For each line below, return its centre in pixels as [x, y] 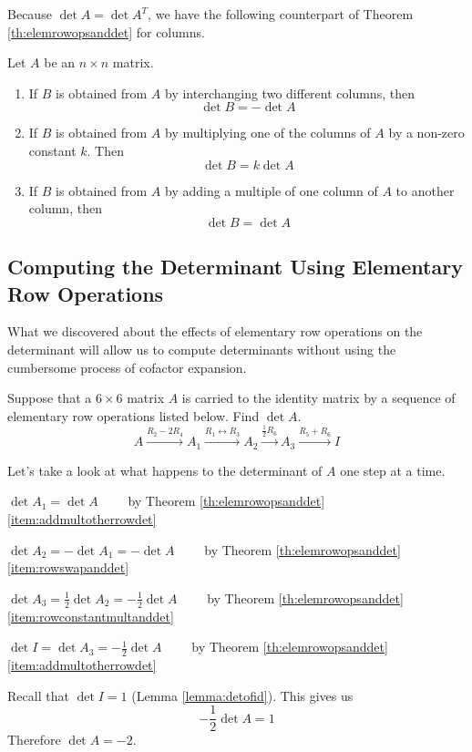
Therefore [34, 740]
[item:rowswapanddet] [68, 567]
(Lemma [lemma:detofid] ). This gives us [242, 695]
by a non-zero [426, 133]
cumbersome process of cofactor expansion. [127, 367]
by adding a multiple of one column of [272, 190]
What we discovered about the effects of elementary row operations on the [215, 331]
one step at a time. [393, 470]
